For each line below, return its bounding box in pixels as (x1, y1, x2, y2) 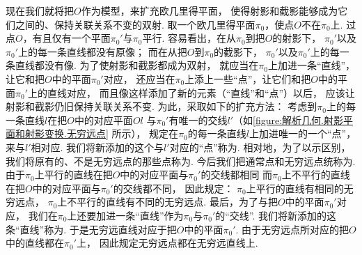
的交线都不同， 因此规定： (113, 180, 234, 195)
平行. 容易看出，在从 (142, 31, 236, 45)
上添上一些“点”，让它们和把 (184, 71, 311, 86)
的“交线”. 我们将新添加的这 (215, 208, 337, 222)
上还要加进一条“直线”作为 (67, 208, 184, 222)
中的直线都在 (6, 235, 64, 250)
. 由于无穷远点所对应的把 (235, 222, 349, 236)
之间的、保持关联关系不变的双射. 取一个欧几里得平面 (15, 17, 255, 31)
